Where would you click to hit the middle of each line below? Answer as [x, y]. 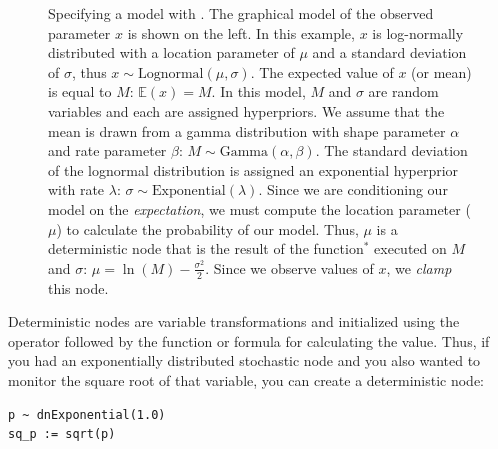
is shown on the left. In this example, [241, 32]
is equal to [80, 91]
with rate [76, 189]
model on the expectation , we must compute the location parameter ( [259, 208]
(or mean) [441, 71]
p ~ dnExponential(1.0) [87, 414]
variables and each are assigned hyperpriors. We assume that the [246, 110]
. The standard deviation [391, 150]
